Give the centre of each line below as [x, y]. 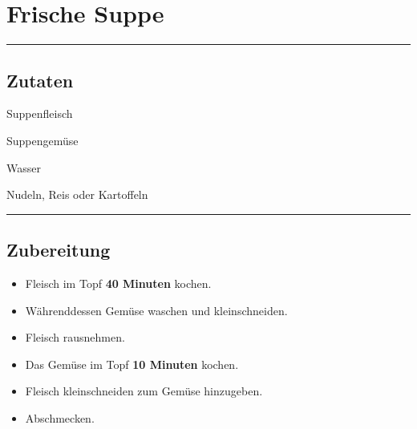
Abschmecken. [60, 417]
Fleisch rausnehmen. [75, 337]
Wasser [24, 167]
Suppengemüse [43, 140]
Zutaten [40, 80]
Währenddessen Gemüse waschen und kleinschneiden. [156, 310]
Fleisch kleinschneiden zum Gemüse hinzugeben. [144, 391]
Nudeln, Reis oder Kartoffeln [77, 194]
